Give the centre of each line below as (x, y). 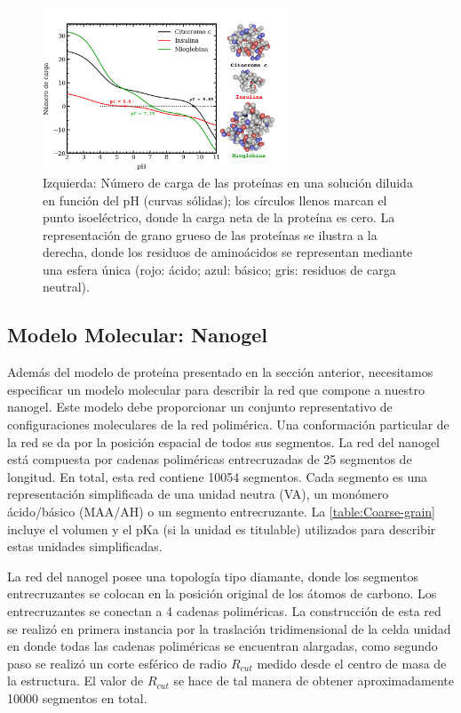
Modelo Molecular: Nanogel (138, 335)
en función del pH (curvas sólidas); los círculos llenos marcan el (215, 200)
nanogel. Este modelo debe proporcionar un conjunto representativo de (200, 407)
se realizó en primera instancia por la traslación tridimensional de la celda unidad (229, 628)
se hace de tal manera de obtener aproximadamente (314, 681)
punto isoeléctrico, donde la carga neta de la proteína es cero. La (219, 217)
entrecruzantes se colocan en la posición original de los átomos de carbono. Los (222, 593)
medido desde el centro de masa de (352, 663)
